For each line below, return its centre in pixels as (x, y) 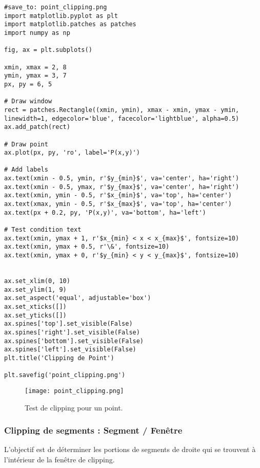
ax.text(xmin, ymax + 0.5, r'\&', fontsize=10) (87, 247)
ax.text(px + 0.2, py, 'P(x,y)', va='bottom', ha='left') (105, 212)
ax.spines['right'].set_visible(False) (72, 332)
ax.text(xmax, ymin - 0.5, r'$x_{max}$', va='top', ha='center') (118, 204)
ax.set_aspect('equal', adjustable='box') (78, 298)
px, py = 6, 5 (28, 84)
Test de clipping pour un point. (74, 407)
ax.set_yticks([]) (35, 315)
